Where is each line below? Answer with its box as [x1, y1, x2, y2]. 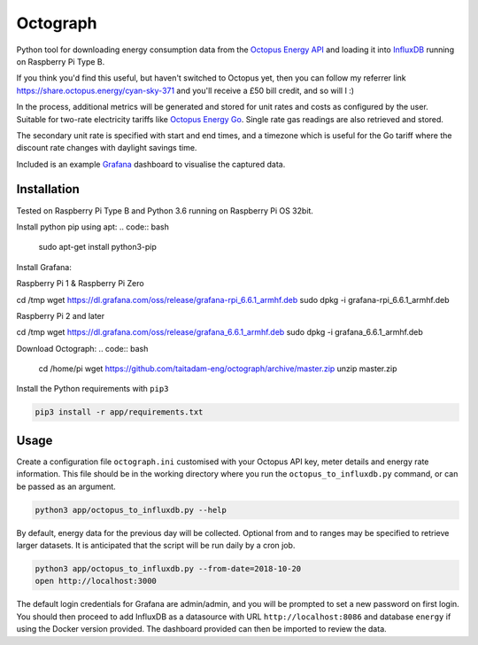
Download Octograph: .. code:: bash [16, 343, 149, 354]
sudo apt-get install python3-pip [38, 242, 157, 253]
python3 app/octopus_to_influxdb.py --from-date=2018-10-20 [35, 563, 302, 574]
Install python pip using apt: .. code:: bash [16, 221, 170, 232]
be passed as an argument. [16, 481, 117, 492]
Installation [16, 182, 80, 197]
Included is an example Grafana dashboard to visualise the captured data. [16, 159, 286, 169]
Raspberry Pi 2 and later [16, 310, 105, 321]
